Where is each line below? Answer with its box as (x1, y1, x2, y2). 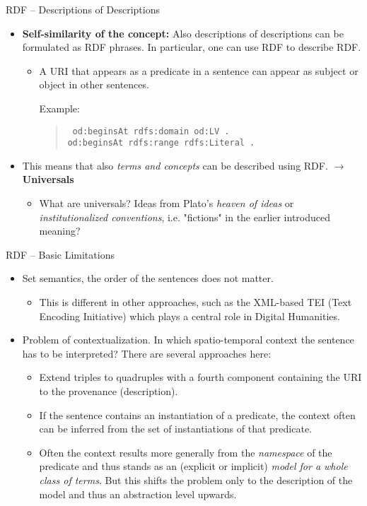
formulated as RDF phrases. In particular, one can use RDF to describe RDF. (22, 40, 361, 54)
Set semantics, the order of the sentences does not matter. (22, 271, 274, 286)
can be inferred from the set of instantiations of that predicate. (39, 421, 312, 436)
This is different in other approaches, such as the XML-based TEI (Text (39, 295, 352, 310)
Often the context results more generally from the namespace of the (39, 445, 332, 459)
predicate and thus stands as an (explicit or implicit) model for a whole (39, 459, 348, 473)
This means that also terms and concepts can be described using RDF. (22, 158, 328, 172)
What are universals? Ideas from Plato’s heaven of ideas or (39, 196, 294, 211)
